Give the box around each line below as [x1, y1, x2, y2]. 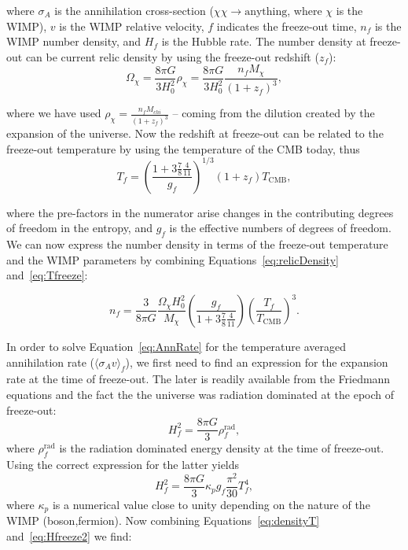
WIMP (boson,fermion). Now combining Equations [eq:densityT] [6, 512, 320, 529]
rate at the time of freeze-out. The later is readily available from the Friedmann [6, 371, 391, 387]
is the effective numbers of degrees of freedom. [169, 220, 391, 236]
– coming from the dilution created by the [172, 105, 375, 121]
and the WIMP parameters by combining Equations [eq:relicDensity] [6, 251, 339, 268]
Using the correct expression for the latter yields [6, 456, 240, 472]
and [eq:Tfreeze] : [6, 267, 88, 283]
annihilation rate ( [6, 353, 95, 370]
